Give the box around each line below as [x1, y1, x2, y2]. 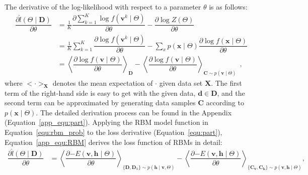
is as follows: [209, 2, 248, 12]
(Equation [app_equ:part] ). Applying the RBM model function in [5, 117, 208, 127]
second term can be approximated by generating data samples [5, 97, 196, 108]
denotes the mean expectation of [52, 78, 153, 88]
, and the [217, 87, 245, 98]
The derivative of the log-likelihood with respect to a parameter [5, 2, 201, 12]
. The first [211, 78, 242, 88]
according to [206, 97, 244, 108]
